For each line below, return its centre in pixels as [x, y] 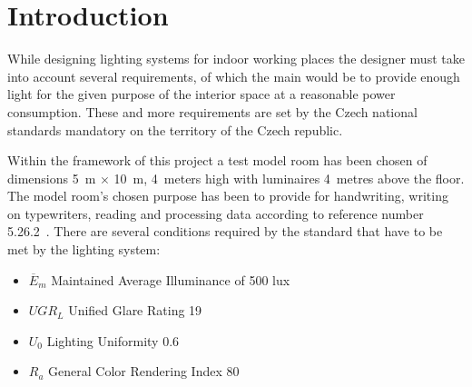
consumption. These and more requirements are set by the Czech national [212, 111]
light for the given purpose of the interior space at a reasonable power [202, 94]
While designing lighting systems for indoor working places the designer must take [236, 59]
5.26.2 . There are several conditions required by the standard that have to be [225, 231]
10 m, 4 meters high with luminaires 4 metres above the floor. [289, 178]
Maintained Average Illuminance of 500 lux [171, 279]
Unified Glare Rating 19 [135, 310]
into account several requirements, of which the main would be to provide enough [234, 76]
